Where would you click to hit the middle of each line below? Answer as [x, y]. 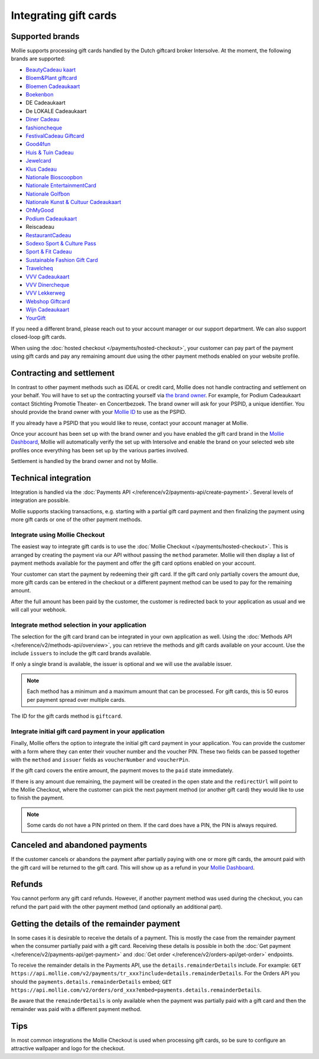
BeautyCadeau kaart [51, 69]
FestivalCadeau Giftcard [55, 135]
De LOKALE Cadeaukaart [56, 111]
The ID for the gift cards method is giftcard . [67, 716]
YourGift [36, 318]
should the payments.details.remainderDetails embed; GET [91, 982]
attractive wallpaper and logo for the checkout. [68, 1048]
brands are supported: [38, 59]
